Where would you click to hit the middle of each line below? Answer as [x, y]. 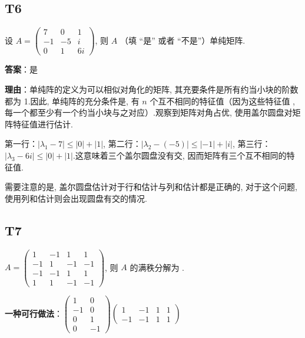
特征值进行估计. [43, 124]
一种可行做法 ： [34, 313]
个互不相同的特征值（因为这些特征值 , [222, 101]
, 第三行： [251, 144]
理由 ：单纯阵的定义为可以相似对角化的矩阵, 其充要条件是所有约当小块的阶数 [152, 89]
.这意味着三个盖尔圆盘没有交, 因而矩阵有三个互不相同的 [180, 155]
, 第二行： [122, 144]
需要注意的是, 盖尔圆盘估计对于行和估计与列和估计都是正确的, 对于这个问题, [151, 187]
